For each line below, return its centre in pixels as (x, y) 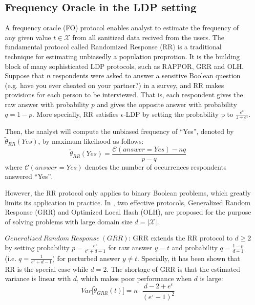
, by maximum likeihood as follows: (91, 141)
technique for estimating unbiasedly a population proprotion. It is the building (122, 56)
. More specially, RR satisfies (75, 114)
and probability (195, 247)
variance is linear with (38, 278)
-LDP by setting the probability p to (178, 114)
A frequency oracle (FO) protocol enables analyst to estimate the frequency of (122, 28)
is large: (212, 278)
